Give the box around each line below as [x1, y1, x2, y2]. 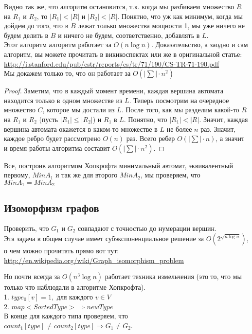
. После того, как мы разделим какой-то [121, 105, 239, 115]
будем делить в [4, 30, 49, 40]
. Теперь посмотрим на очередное [129, 95, 229, 105]
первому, [4, 170, 30, 180]
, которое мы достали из [42, 105, 115, 115]
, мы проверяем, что [141, 170, 200, 180]
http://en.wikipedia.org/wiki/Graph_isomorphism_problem [4, 255, 184, 265]
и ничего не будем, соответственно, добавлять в [58, 30, 200, 40]
